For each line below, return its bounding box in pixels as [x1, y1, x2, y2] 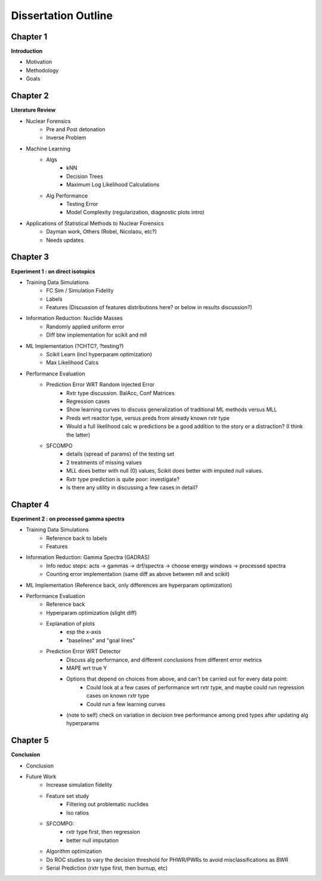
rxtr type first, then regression [66, 828, 140, 836]
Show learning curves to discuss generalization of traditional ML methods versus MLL [66, 406, 277, 413]
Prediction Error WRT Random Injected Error [46, 381, 155, 388]
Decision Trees [66, 172, 104, 180]
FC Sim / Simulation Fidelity [46, 287, 114, 294]
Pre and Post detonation [46, 125, 106, 133]
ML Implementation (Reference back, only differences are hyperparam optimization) [26, 581, 233, 589]
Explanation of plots [46, 620, 95, 627]
